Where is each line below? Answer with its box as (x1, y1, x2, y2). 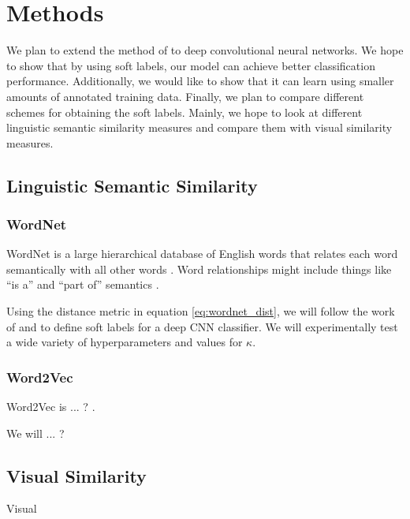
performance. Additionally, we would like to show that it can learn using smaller (6, 73, 394, 89)
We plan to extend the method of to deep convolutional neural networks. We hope (6, 42, 404, 58)
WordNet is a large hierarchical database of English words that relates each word (6, 245, 398, 262)
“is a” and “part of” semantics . (6, 276, 159, 293)
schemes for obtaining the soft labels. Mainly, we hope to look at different (6, 103, 363, 120)
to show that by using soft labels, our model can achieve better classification (6, 57, 375, 73)
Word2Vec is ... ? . (6, 398, 95, 415)
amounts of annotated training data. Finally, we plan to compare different (6, 88, 364, 104)
